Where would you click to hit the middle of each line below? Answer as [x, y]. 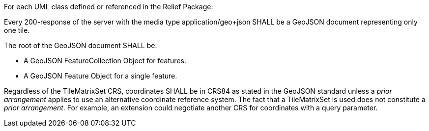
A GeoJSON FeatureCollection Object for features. [105, 61]
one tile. [17, 30]
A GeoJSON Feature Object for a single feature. [100, 76]
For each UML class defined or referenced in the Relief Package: [109, 7]
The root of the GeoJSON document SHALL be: [81, 45]
